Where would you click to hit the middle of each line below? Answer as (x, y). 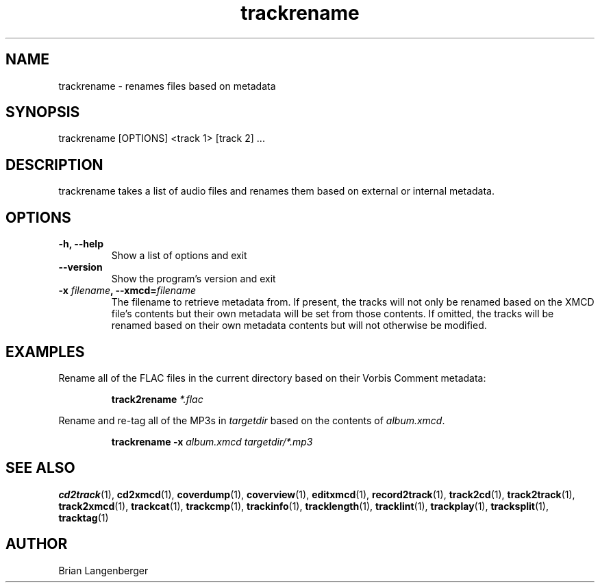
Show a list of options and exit (179, 256)
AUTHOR (37, 544)
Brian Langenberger (103, 570)
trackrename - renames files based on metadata (167, 86)
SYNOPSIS (43, 112)
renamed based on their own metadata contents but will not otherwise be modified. (299, 326)
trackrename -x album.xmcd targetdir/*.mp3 (212, 441)
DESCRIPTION (54, 164)
